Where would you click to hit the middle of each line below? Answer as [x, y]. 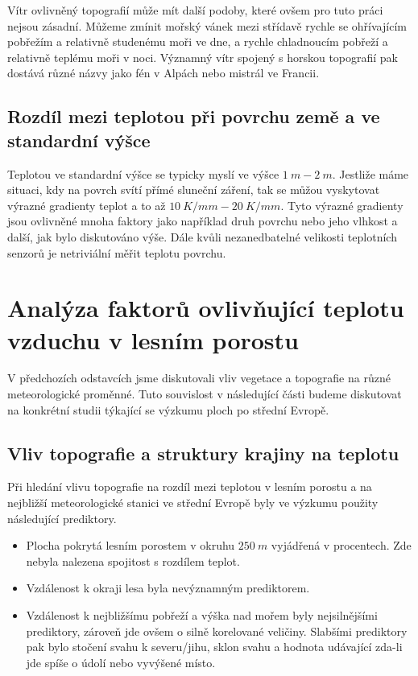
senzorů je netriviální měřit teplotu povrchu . [117, 252]
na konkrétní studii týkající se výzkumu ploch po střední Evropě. [168, 409]
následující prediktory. [62, 518]
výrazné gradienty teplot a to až [87, 205]
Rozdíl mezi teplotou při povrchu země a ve [194, 116]
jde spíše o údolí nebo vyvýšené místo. [121, 662]
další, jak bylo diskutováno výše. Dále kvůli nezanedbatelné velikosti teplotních [202, 236]
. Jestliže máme [370, 173]
